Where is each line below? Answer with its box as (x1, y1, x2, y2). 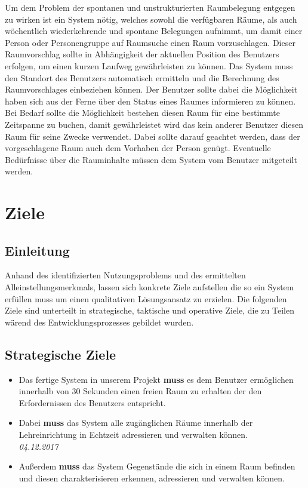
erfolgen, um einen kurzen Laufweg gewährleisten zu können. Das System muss (5, 59, 293, 72)
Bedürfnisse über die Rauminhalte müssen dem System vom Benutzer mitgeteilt (5, 153, 297, 165)
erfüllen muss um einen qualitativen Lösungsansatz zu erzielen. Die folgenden (5, 292, 287, 305)
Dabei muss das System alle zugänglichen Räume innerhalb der (19, 416, 253, 429)
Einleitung (5, 241, 70, 259)
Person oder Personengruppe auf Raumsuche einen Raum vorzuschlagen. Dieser (5, 36, 295, 48)
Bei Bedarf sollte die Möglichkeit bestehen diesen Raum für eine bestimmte (5, 106, 280, 119)
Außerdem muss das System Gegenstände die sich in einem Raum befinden (19, 460, 295, 472)
